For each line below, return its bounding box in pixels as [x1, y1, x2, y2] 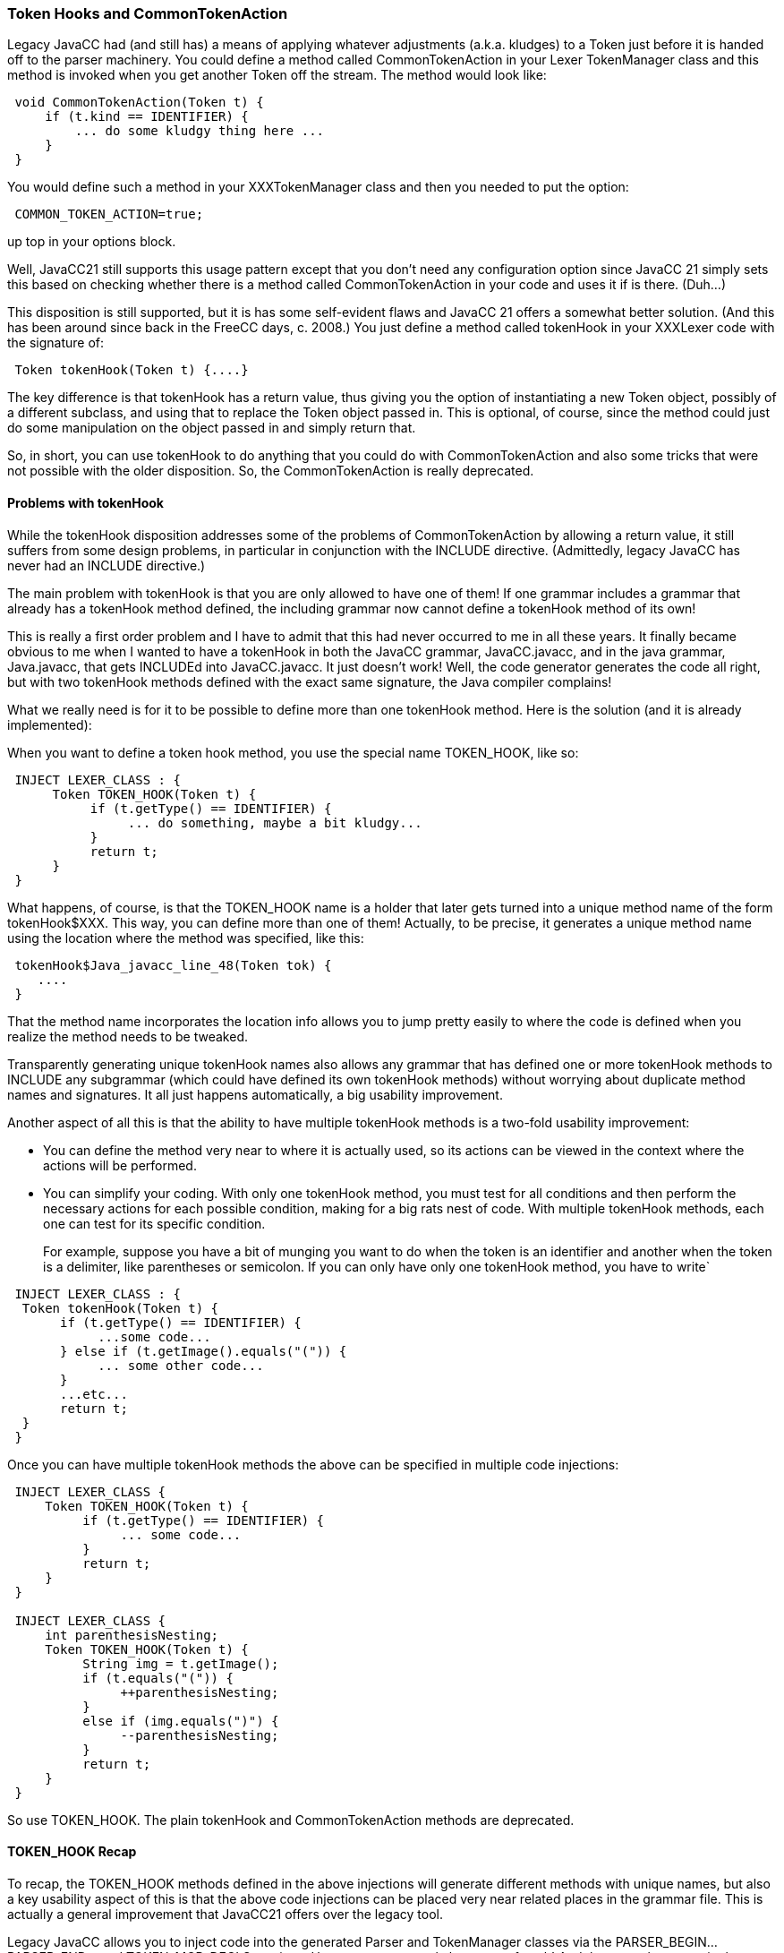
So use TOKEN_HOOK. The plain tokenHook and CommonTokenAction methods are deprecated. [7, 1812, 575, 1828]
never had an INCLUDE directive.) [7, 557, 206, 573]
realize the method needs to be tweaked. [7, 1028, 248, 1044]
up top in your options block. [7, 234, 176, 250]
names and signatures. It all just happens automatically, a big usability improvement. [7, 1086, 503, 1102]
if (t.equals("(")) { [82, 1670, 234, 1685]
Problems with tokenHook [7, 494, 164, 510]
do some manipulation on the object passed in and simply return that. [7, 420, 416, 436]
